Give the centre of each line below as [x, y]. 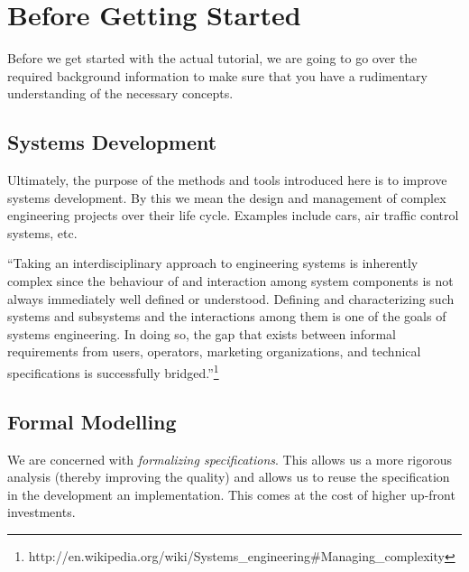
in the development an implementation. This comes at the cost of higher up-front [231, 494]
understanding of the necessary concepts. [120, 93]
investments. [41, 512]
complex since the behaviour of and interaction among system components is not [230, 281]
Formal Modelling [92, 421]
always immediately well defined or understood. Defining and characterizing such [231, 298]
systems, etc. [42, 232]
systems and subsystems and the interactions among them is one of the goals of [227, 316]
